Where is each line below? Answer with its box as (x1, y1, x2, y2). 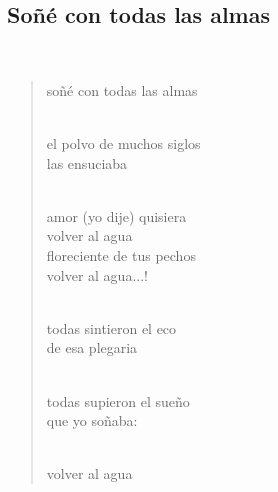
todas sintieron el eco (46, 317, 177, 338)
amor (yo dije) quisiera (46, 205, 187, 226)
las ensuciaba (46, 152, 128, 173)
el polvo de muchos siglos (46, 132, 201, 153)
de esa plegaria (46, 337, 138, 358)
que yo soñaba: (46, 410, 138, 431)
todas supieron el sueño (46, 390, 190, 411)
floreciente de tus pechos (46, 244, 196, 265)
